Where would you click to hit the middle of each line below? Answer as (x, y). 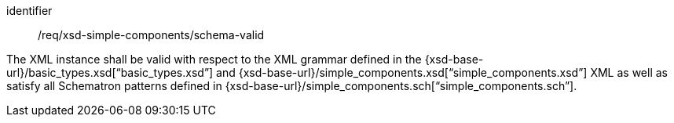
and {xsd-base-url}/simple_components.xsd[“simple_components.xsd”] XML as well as (442, 72)
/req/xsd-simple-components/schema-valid (151, 35)
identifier (29, 11)
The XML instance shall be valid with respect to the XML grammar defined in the (214, 59)
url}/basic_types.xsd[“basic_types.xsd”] (110, 72)
